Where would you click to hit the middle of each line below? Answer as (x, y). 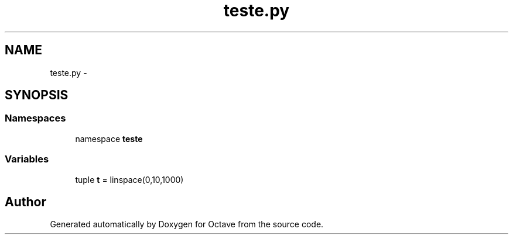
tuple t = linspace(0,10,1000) (129, 179)
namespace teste (109, 138)
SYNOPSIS (37, 95)
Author (25, 202)
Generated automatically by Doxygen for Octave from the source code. (187, 224)
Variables (27, 159)
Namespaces (35, 118)
